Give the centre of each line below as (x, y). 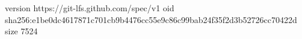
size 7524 (21, 31)
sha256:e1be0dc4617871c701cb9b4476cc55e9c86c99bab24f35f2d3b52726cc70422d (151, 19)
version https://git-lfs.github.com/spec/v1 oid (90, 8)
